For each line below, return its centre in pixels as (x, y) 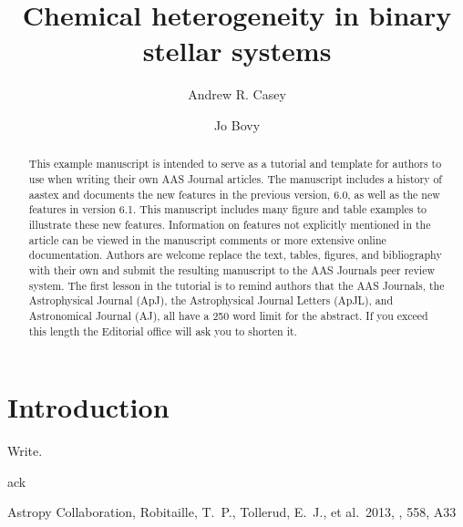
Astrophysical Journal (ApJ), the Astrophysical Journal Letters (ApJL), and (211, 300)
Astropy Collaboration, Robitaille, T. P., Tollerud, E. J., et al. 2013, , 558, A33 (232, 512)
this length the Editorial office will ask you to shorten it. (163, 331)
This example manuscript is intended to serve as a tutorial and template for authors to (235, 164)
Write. (25, 451)
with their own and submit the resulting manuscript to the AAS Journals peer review (232, 269)
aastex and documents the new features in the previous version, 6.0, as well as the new (234, 194)
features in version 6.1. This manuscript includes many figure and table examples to (227, 209)
